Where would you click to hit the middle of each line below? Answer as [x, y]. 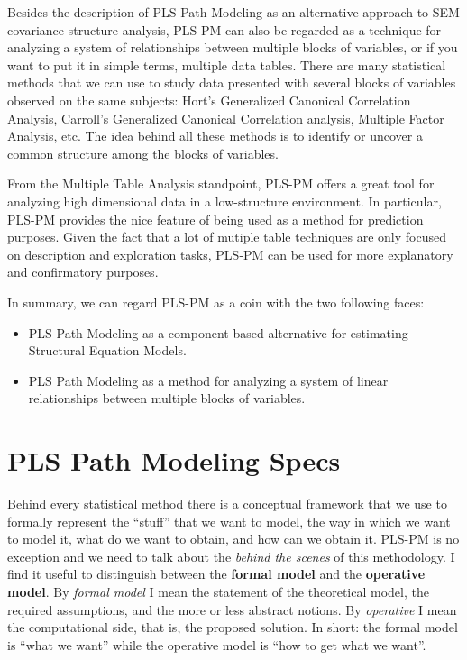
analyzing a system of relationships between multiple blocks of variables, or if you [233, 47]
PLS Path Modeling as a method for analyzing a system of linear [208, 380]
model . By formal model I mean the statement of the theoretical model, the [218, 591]
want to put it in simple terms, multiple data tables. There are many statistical [227, 64]
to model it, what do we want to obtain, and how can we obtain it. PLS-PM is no [233, 539]
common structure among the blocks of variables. [143, 153]
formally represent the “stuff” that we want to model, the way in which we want [229, 521]
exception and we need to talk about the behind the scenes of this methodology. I [231, 556]
